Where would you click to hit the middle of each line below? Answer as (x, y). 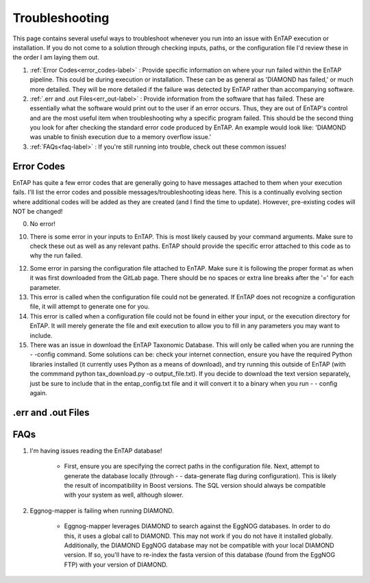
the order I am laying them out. (56, 58)
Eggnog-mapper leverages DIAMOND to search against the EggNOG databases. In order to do (197, 526)
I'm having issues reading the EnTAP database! (96, 450)
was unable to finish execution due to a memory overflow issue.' (121, 137)
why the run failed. (56, 256)
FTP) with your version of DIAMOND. (116, 565)
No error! (43, 224)
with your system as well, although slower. (124, 495)
